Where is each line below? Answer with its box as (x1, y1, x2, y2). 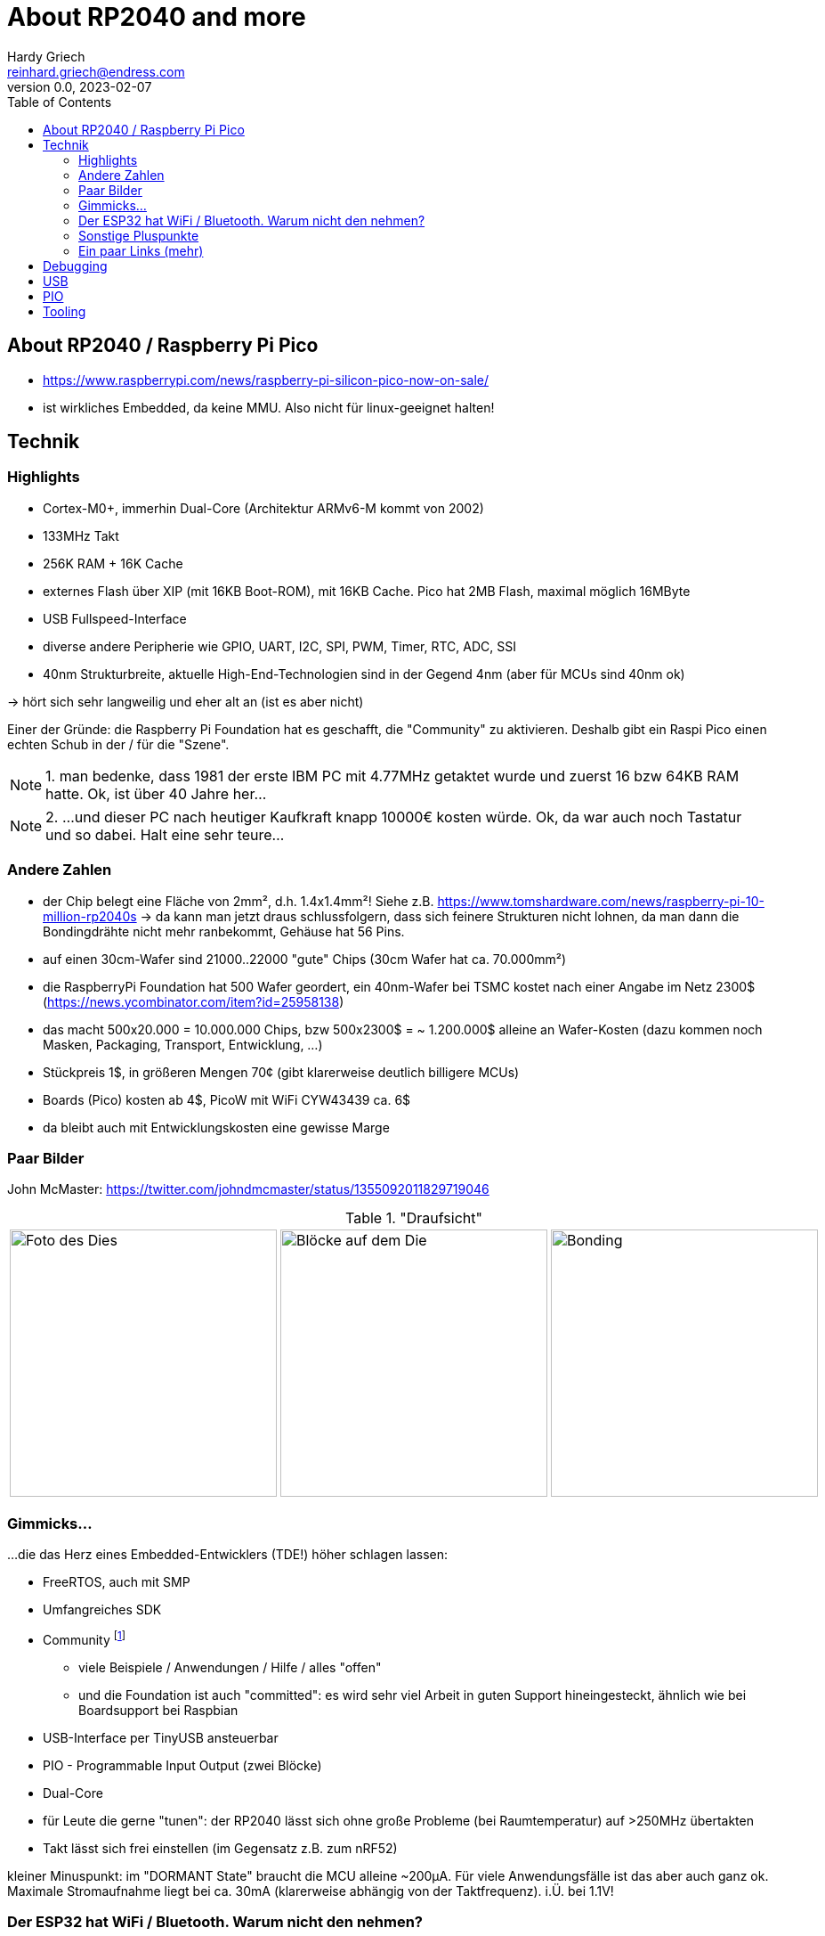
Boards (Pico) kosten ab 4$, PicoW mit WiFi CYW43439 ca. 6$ (43, 1091, 411, 1107)
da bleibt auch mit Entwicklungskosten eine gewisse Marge (43, 1119, 390, 1135)
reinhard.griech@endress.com (7, 63, 185, 79)
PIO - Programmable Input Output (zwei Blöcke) (43, 1757, 322, 1773)
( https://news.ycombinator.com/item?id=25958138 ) (43, 993, 344, 1009)
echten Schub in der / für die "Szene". (7, 736, 230, 752)
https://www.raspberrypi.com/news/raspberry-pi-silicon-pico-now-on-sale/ (43, 372, 489, 388)
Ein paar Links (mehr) (78, 242, 204, 258)
